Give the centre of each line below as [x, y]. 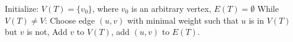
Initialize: [22, 8]
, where [105, 8]
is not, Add [47, 32]
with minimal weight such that [183, 20]
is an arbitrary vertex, [171, 8]
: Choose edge [70, 20]
